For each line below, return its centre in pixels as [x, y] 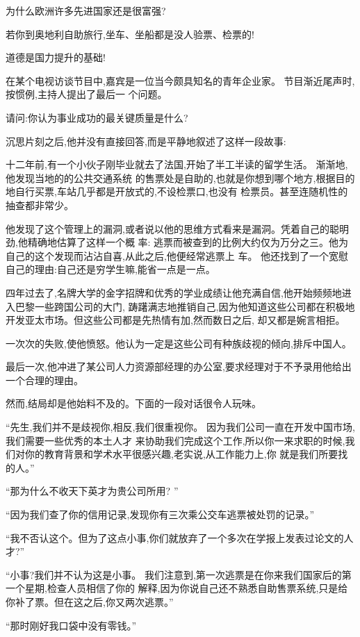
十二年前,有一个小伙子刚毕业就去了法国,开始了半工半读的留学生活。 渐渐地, [177, 164]
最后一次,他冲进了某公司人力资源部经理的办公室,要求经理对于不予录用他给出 [179, 366]
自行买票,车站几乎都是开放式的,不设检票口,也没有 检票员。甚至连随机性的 [181, 191]
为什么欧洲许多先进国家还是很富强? [86, 10]
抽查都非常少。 [40, 205]
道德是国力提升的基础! [56, 57]
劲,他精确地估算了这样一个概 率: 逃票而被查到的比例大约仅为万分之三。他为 [177, 242]
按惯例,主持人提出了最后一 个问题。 [87, 94]
